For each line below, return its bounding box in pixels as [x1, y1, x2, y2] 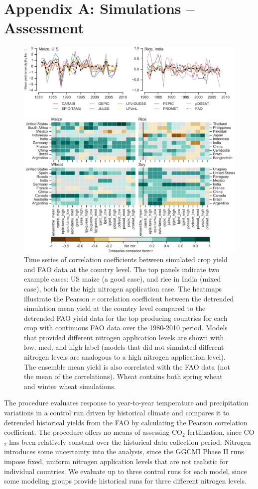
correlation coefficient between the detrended [97, 293, 234, 303]
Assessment [4, 17, 85, 38]
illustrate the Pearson [24, 293, 90, 303]
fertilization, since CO [187, 427, 255, 437]
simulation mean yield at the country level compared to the [24, 303, 206, 313]
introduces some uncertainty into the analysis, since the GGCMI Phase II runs [4, 446, 244, 457]
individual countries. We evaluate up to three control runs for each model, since [4, 466, 247, 476]
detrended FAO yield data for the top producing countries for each [24, 312, 228, 323]
